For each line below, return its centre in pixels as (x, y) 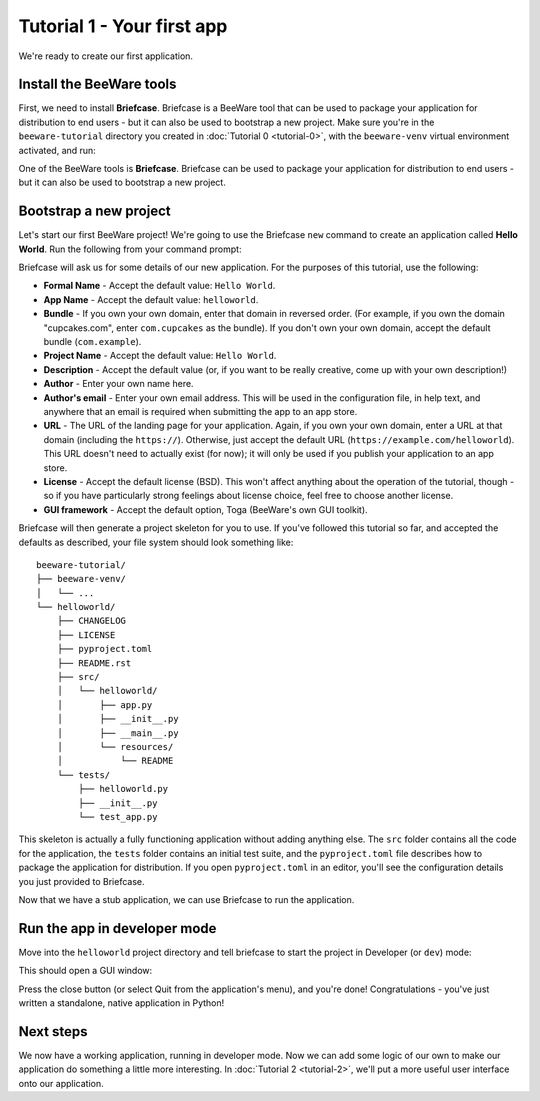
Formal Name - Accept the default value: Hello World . (159, 286)
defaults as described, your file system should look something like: (156, 542)
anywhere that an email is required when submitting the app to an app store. (200, 411)
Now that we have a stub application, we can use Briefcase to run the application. (186, 899)
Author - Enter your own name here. (118, 384)
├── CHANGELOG (91, 621)
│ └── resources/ (115, 746)
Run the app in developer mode (117, 928)
